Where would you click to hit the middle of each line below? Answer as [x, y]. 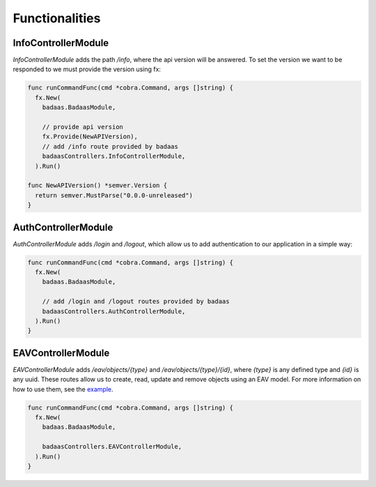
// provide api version [83, 127]
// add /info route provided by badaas [110, 146]
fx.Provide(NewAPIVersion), [90, 137]
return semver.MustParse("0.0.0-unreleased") [114, 195]
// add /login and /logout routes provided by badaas [136, 301]
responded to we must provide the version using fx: [87, 69]
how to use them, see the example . [63, 389]
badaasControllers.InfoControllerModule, [114, 156]
